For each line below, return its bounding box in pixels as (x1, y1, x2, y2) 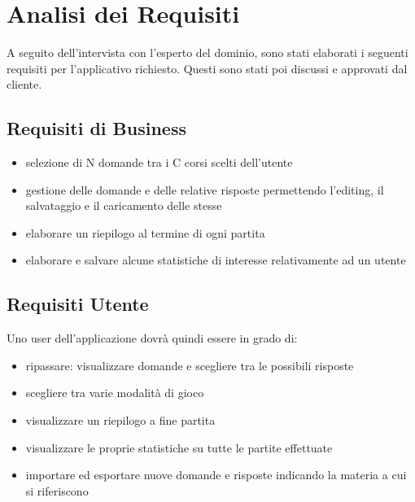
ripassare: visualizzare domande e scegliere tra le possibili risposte (25, 356, 354, 373)
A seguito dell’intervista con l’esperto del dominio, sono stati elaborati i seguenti (7, 44, 408, 61)
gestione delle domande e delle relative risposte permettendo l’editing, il (25, 181, 384, 198)
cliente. (7, 76, 42, 93)
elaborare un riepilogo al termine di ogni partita (25, 224, 265, 241)
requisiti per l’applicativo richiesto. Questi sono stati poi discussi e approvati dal (7, 59, 408, 76)
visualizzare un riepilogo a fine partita (25, 412, 216, 429)
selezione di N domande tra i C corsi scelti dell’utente (25, 154, 293, 171)
